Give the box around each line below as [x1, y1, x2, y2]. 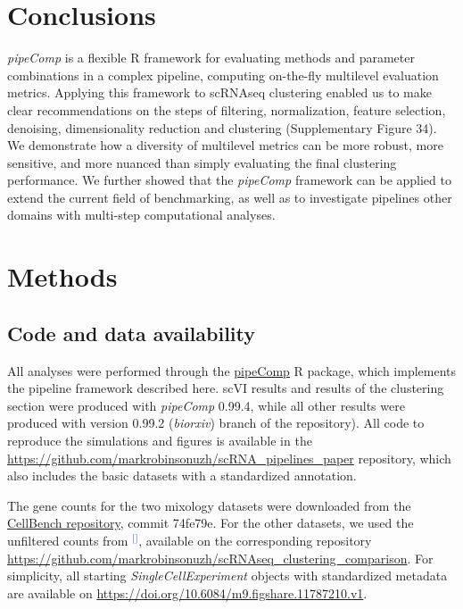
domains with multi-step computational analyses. [7, 205, 276, 224]
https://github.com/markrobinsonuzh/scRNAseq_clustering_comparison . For [7, 548, 434, 567]
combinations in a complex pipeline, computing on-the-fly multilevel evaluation [7, 65, 439, 84]
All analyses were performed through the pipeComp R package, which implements [7, 361, 457, 380]
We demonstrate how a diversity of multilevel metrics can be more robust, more [7, 136, 443, 154]
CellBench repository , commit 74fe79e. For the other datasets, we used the [7, 513, 414, 532]
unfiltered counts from [7, 530, 128, 549]
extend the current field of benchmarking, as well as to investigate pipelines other [7, 188, 452, 206]
